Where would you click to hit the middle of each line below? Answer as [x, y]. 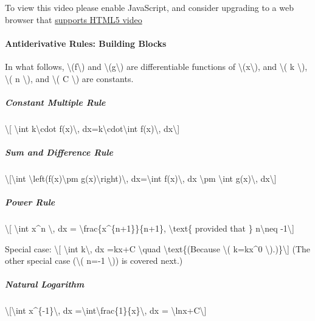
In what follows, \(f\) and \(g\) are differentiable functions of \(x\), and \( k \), [156, 66]
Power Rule [30, 202]
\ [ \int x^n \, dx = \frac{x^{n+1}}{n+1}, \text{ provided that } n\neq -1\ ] [150, 228]
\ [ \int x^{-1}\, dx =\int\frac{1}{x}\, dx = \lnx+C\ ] [106, 310]
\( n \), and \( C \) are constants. [69, 78]
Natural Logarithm [45, 284]
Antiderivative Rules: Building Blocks [86, 43]
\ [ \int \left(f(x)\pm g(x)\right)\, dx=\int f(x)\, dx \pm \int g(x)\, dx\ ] [141, 178]
